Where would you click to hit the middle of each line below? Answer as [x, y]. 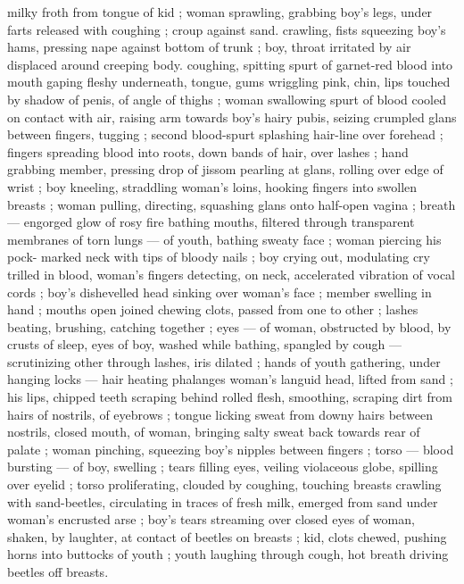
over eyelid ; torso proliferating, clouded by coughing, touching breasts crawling [224, 484]
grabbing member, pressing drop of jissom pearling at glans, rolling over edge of [225, 169]
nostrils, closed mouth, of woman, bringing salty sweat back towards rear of [214, 432]
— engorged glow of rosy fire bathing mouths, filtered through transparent [211, 222]
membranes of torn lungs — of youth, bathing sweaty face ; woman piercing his [224, 239]
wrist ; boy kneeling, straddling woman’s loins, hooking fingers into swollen [212, 186]
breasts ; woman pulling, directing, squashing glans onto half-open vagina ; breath [232, 204]
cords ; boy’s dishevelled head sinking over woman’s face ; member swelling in [220, 292]
